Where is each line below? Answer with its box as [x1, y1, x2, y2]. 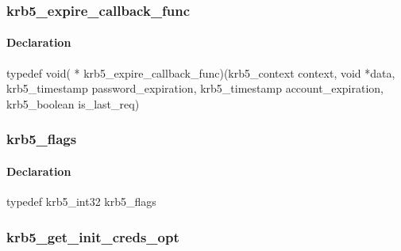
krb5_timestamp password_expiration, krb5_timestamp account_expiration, [6, 80, 384, 97]
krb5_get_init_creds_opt [6, 226, 179, 246]
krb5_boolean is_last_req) [6, 95, 140, 112]
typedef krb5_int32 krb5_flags [6, 193, 156, 210]
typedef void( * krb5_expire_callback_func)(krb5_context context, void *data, [6, 64, 395, 81]
